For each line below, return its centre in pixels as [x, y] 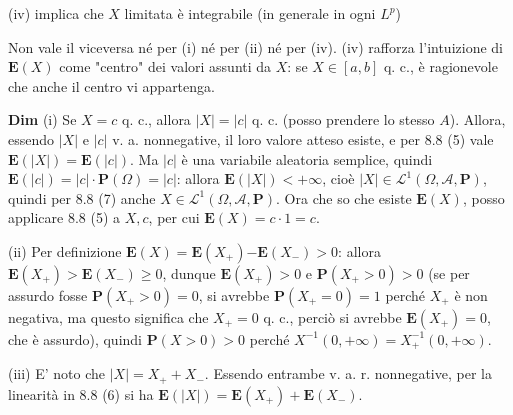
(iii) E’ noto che [57, 373]
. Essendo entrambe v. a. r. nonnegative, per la [348, 373]
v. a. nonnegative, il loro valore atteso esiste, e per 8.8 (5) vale [303, 138]
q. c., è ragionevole [440, 66]
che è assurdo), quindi [75, 338]
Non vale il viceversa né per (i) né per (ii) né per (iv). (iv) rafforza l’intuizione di [255, 46]
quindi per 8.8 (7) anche [82, 197]
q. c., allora [156, 119]
